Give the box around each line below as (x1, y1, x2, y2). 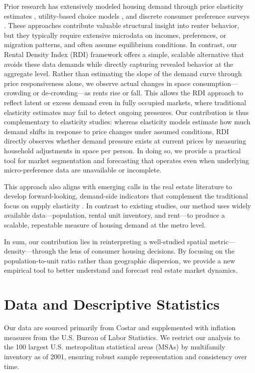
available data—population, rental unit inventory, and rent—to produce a (4, 210, 225, 220)
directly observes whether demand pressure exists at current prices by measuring (4, 136, 246, 146)
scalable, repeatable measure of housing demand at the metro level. (4, 220, 206, 230)
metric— (209, 236, 235, 246)
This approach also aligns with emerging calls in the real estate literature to (4, 181, 232, 191)
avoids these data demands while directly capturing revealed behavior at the (4, 58, 233, 69)
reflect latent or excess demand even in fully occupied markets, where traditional (4, 97, 246, 107)
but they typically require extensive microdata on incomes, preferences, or (4, 29, 227, 40)
